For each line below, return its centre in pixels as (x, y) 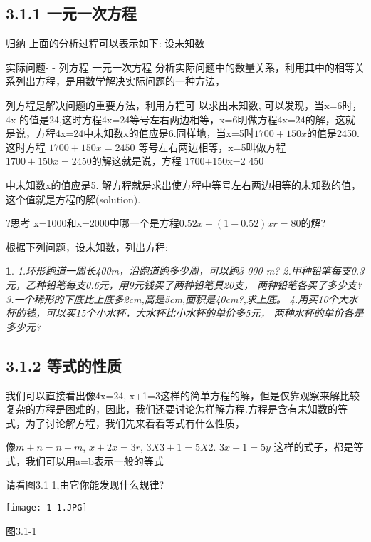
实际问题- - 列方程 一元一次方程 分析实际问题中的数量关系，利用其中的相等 (180, 67)
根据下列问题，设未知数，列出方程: (87, 246)
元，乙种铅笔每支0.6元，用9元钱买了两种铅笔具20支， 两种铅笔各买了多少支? (184, 284)
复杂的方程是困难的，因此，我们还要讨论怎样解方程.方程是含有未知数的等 (177, 409)
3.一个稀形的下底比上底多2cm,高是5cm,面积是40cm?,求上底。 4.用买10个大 (177, 298)
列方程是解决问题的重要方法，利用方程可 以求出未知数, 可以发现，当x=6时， (184, 104)
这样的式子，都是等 (319, 447)
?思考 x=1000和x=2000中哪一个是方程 (93, 223)
